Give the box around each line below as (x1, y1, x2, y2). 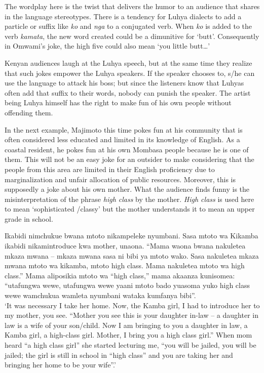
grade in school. (5, 213, 53, 224)
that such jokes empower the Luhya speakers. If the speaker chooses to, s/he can (5, 67, 255, 78)
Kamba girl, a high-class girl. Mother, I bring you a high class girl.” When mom (5, 329, 252, 340)
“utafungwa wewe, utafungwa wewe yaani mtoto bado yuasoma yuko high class (5, 280, 250, 291)
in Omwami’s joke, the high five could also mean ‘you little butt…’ (5, 40, 210, 51)
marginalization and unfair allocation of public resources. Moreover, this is (5, 174, 236, 184)
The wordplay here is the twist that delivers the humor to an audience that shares (5, 1, 260, 11)
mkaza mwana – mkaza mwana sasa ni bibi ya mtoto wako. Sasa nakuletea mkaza (5, 250, 259, 261)
